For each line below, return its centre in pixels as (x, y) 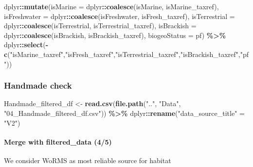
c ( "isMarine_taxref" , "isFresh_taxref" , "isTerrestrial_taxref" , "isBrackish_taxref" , (122, 54)
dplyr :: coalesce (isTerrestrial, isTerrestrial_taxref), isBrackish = (100, 26)
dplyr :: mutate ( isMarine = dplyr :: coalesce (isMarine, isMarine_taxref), (111, 6)
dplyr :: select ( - (26, 45)
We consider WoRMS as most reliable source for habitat (88, 160)
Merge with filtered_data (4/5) (58, 141)
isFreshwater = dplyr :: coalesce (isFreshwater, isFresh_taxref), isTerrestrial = (119, 16)
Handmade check (38, 85)
